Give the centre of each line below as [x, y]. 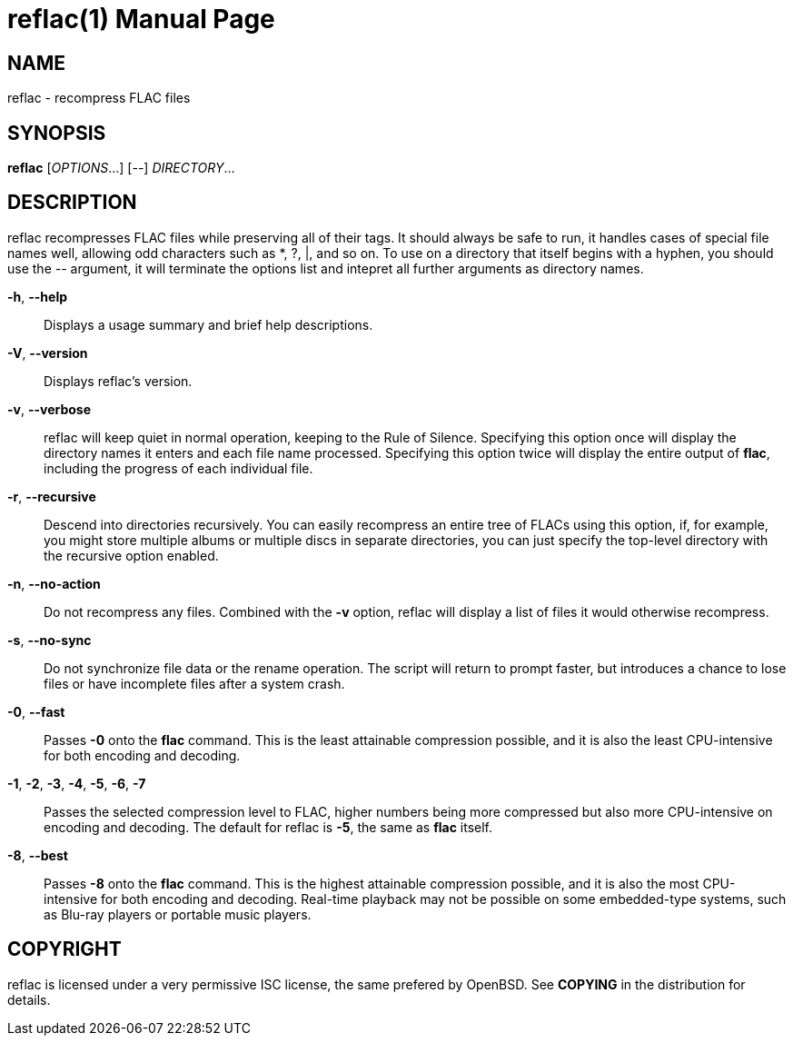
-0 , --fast [36, 711]
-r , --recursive [52, 496]
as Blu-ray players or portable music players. [178, 914]
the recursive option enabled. [131, 555]
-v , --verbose [50, 409]
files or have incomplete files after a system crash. [194, 683]
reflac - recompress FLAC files [99, 98]
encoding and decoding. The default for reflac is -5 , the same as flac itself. [268, 827]
